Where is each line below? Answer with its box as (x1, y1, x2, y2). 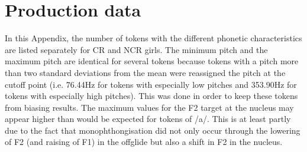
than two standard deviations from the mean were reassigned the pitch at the (5, 66, 286, 78)
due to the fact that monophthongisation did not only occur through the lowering (5, 124, 300, 136)
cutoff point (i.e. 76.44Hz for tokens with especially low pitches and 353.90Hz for (5, 78, 297, 90)
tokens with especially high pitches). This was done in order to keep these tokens (5, 90, 298, 102)
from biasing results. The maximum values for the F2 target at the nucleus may (5, 101, 294, 113)
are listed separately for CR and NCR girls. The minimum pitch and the (5, 43, 268, 55)
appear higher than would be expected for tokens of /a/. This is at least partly (5, 113, 291, 125)
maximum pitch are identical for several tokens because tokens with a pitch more (5, 55, 299, 67)
